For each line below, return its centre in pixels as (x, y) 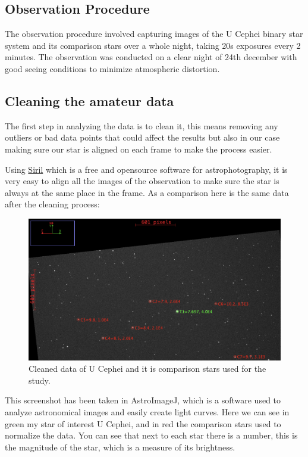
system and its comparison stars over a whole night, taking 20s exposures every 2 (153, 45)
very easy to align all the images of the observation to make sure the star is (142, 181)
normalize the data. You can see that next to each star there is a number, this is (151, 435)
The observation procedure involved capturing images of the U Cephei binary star (154, 34)
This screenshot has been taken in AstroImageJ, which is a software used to (143, 400)
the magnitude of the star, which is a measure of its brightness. (120, 447)
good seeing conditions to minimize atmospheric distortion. (112, 68)
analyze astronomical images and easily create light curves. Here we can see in (147, 411)
